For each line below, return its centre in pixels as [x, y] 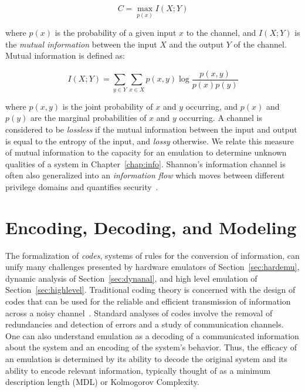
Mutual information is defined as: [65, 55]
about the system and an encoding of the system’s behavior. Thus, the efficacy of [151, 347]
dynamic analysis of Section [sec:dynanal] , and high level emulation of [131, 278]
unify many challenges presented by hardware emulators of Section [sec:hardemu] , [152, 267]
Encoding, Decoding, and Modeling [151, 227]
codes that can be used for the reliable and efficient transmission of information [148, 301]
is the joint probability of [108, 106]
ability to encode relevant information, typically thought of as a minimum [138, 370]
